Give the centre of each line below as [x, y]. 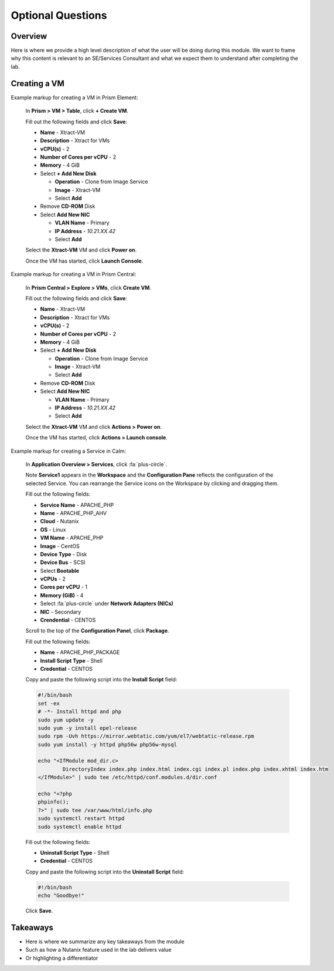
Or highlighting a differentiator [62, 958]
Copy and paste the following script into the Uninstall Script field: [105, 872]
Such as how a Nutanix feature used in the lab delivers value [98, 950]
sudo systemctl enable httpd [80, 826]
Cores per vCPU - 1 [64, 587]
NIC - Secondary [61, 612]
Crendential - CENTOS [68, 620]
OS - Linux [53, 529]
